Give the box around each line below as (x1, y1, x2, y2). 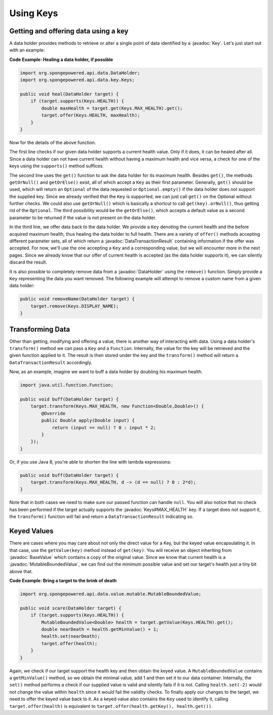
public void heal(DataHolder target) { (20, 91, 119, 97)
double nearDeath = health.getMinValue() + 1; (41, 627, 159, 632)
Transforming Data (9, 325, 70, 333)
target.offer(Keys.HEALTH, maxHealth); (41, 113, 140, 118)
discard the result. (9, 259, 48, 265)
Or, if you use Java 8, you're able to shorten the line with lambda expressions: (9, 458, 171, 465)
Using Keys (9, 8, 58, 19)
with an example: (9, 47, 45, 53)
